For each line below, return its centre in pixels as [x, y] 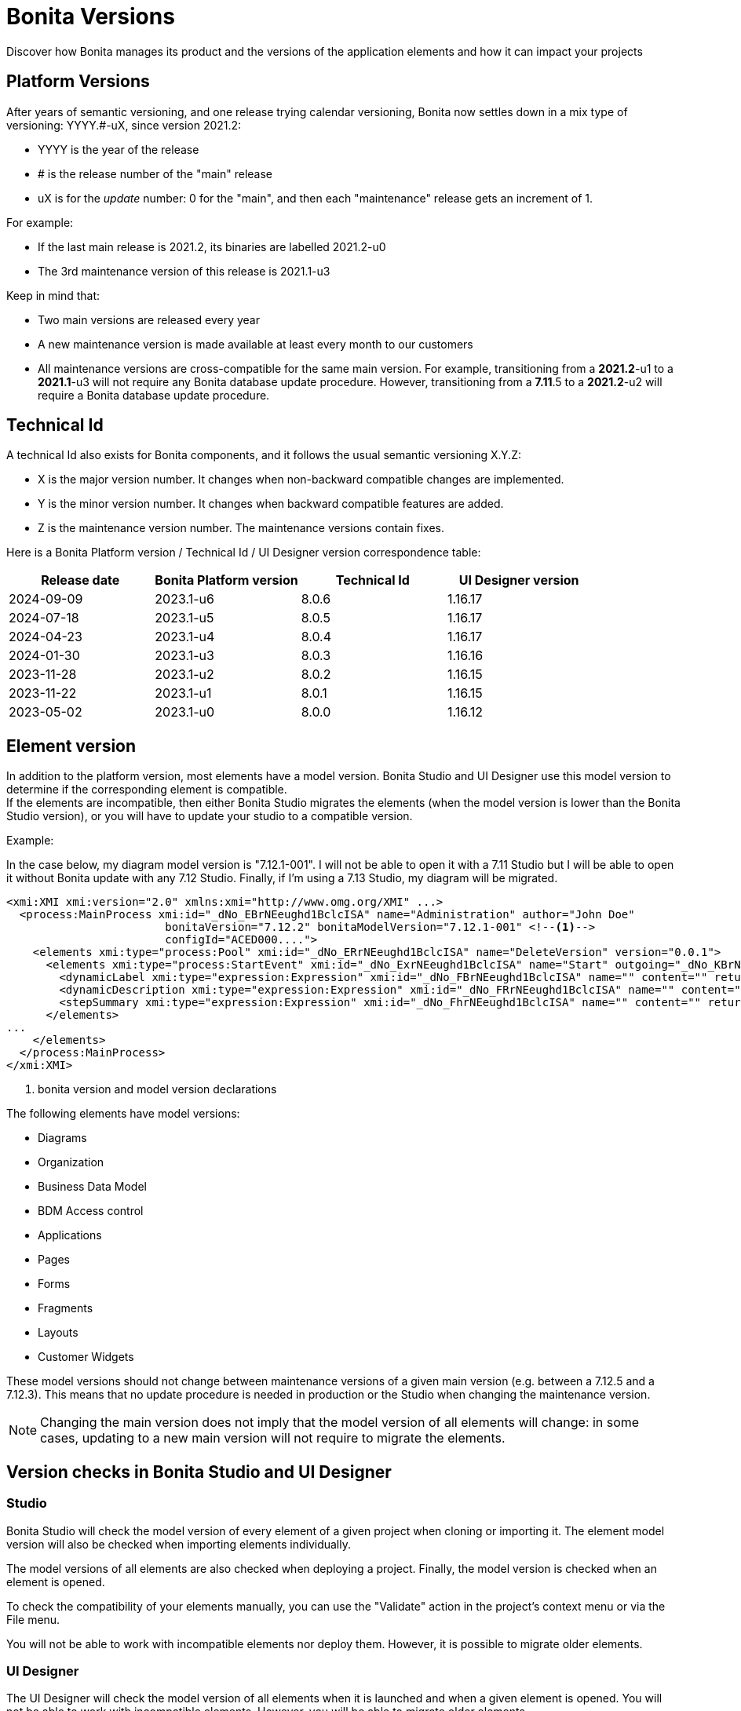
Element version [71, 746]
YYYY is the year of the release [119, 149]
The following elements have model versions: [123, 1114]
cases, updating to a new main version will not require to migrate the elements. [273, 1438]
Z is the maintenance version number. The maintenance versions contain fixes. [241, 528]
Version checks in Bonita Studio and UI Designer [199, 1472]
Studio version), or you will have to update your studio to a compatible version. [210, 816]
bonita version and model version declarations [157, 1089]
